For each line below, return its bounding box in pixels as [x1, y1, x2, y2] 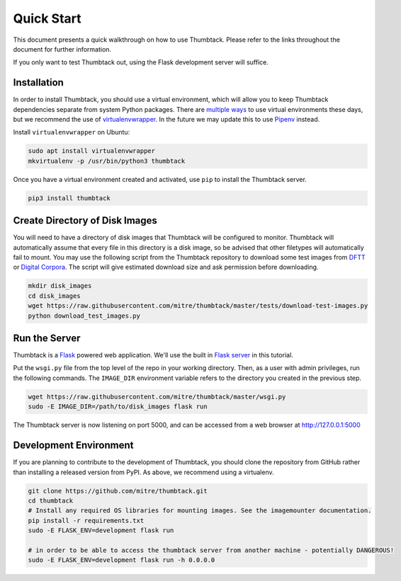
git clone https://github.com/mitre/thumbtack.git [28, 487, 208, 495]
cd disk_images [28, 292, 81, 300]
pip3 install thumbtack [28, 194, 111, 202]
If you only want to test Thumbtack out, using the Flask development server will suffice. [13, 58, 269, 67]
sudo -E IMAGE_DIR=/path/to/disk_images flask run [28, 403, 208, 410]
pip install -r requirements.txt [28, 517, 145, 524]
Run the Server [13, 332, 81, 344]
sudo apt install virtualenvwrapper [28, 147, 156, 155]
